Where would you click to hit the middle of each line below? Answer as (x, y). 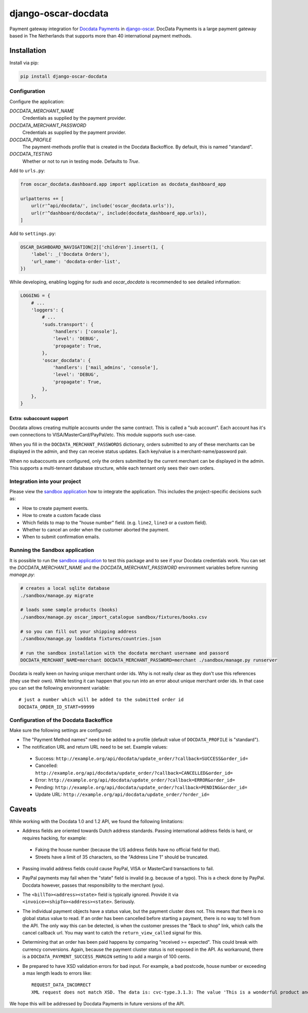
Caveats (23, 809)
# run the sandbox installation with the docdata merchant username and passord (124, 653)
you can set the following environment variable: (60, 687)
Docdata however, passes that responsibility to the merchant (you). (93, 885)
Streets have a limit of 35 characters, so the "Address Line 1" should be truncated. (122, 857)
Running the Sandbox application (52, 550)
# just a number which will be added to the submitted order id (101, 700)
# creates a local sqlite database (65, 588)
